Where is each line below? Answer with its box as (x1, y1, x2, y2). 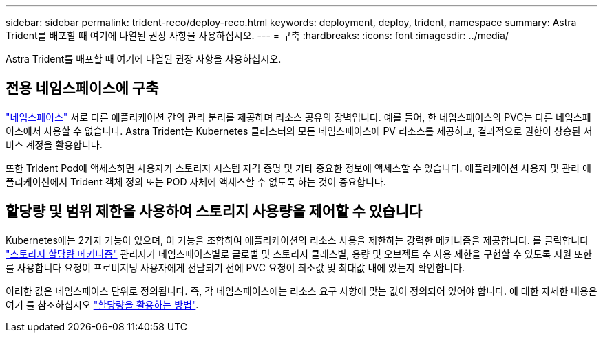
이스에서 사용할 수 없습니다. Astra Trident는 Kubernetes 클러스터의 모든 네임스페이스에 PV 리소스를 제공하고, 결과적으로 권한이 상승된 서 (6, 124, 593, 137)
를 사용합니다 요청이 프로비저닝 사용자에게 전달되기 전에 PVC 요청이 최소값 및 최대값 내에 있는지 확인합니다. (6, 261, 465, 273)
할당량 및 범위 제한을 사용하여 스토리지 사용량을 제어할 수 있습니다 (6, 203, 423, 221)
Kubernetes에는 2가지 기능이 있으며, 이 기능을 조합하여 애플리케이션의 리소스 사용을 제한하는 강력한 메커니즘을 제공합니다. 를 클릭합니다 (6, 234, 589, 246)
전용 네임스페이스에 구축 (6, 80, 159, 98)
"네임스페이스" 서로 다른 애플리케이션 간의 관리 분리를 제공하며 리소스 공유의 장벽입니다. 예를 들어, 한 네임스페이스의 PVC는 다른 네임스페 (6, 111, 591, 123)
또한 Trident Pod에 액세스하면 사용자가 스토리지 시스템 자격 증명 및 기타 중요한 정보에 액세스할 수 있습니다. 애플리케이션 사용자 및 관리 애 (6, 161, 591, 174)
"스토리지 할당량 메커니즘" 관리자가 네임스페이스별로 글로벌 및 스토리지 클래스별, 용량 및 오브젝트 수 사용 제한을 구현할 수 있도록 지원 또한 (6, 247, 592, 260)
